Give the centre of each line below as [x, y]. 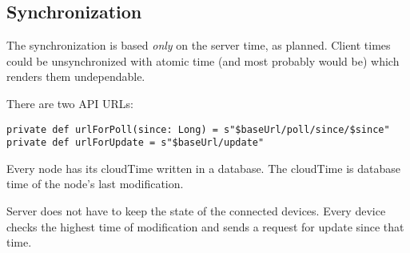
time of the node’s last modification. [95, 184]
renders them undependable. [76, 76]
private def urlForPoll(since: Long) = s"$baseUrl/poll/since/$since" [198, 129]
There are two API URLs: [70, 103]
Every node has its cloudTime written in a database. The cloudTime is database [203, 168]
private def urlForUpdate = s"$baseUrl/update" [135, 143]
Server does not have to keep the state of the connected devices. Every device [196, 211]
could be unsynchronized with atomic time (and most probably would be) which [203, 60]
